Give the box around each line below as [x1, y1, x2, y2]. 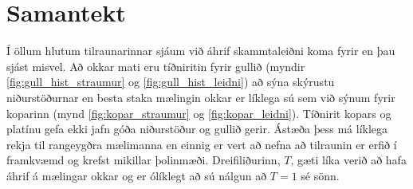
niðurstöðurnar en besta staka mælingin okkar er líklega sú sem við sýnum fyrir [6, 89, 395, 105]
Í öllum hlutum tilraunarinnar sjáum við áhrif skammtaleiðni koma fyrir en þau [6, 42, 395, 59]
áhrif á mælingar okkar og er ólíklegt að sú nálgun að [6, 167, 267, 183]
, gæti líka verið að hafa [290, 152, 407, 168]
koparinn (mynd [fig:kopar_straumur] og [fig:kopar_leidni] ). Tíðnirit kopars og [6, 104, 391, 121]
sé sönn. [301, 167, 340, 183]
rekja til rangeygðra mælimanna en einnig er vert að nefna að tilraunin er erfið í [6, 136, 397, 152]
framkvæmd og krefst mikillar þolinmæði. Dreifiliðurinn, [6, 152, 281, 168]
